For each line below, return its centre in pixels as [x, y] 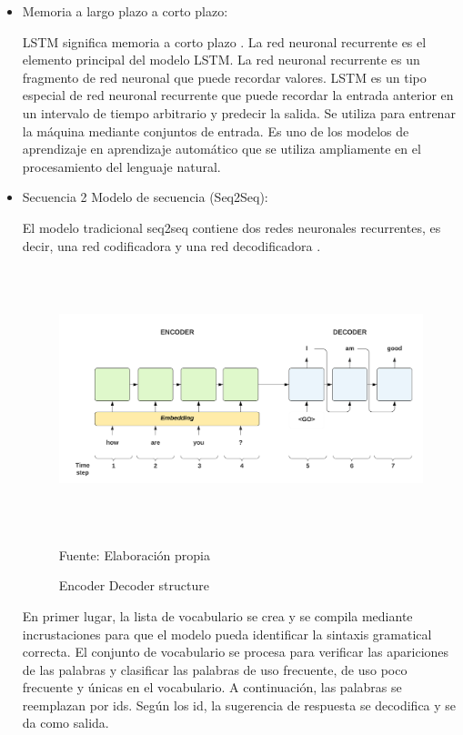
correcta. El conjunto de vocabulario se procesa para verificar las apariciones [236, 652]
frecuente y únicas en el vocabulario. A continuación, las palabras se [212, 687]
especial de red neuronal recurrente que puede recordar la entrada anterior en [238, 95]
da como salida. [65, 723]
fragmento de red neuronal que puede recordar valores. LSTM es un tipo [224, 77]
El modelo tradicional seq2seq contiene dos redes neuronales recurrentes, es [231, 227]
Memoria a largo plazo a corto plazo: [125, 11]
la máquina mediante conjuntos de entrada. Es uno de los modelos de [216, 131]
